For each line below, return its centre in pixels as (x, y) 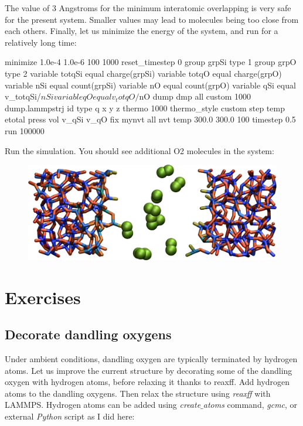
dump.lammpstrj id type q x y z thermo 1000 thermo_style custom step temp (145, 108)
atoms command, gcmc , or (250, 405)
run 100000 (25, 130)
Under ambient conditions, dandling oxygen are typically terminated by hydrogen (151, 359)
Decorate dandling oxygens (88, 334)
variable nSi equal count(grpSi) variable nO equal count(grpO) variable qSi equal (150, 85)
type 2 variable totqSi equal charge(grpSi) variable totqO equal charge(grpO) (143, 73)
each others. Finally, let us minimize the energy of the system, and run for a (142, 31)
